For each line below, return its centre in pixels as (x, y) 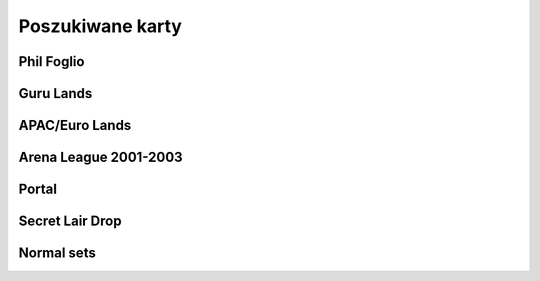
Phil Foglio (51, 61)
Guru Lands (55, 93)
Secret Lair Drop (70, 221)
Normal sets (57, 253)
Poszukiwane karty (100, 26)
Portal (37, 189)
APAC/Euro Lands (75, 125)
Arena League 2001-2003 (101, 157)
